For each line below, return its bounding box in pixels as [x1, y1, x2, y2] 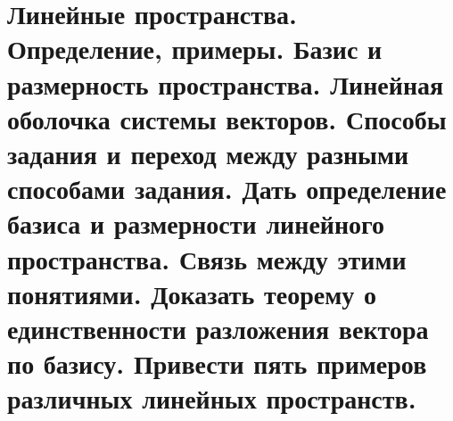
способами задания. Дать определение [7, 170, 447, 207]
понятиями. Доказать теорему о [7, 275, 377, 311]
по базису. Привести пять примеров [7, 345, 427, 382]
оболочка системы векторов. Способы [7, 100, 447, 136]
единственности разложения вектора [7, 310, 429, 346]
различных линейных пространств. [7, 380, 416, 417]
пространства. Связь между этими [7, 240, 407, 277]
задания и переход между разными [7, 135, 409, 171]
